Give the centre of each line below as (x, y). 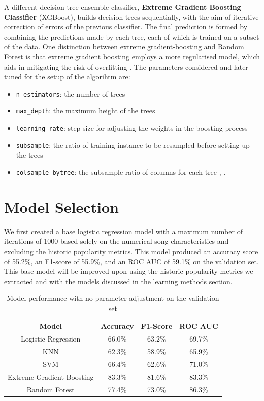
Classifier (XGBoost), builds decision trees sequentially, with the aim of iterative (131, 17)
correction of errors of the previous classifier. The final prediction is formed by (126, 27)
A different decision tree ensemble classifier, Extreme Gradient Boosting (123, 7)
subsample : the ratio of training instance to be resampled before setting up (133, 145)
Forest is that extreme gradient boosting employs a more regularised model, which (132, 56)
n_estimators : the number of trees (71, 93)
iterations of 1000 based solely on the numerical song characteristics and (117, 241)
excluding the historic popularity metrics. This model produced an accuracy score (131, 251)
